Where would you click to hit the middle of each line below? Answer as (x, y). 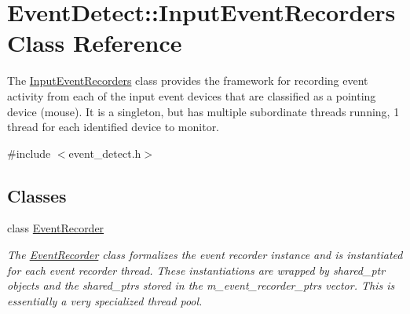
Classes (37, 195)
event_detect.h (105, 153)
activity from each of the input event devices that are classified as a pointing (192, 95)
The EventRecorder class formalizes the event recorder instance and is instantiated (205, 255)
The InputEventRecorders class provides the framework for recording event (188, 80)
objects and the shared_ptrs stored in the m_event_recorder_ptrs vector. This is (201, 285)
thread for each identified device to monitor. (113, 127)
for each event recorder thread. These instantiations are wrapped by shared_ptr (196, 270)
